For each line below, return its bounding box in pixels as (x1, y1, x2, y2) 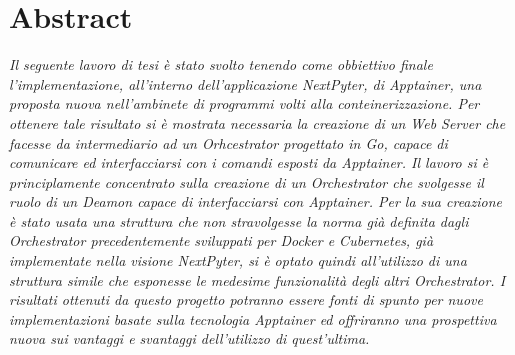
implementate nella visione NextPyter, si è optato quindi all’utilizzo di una (9, 250, 467, 271)
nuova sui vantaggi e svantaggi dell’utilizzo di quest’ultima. (9, 328, 370, 349)
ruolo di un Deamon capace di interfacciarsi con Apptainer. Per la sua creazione (9, 191, 502, 212)
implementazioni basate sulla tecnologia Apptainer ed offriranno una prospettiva (9, 308, 497, 329)
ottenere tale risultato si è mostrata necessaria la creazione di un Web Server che (9, 112, 506, 133)
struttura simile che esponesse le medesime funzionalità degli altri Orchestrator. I (9, 269, 506, 290)
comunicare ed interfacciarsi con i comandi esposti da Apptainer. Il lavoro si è (9, 152, 489, 173)
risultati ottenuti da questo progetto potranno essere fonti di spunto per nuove (9, 289, 483, 310)
